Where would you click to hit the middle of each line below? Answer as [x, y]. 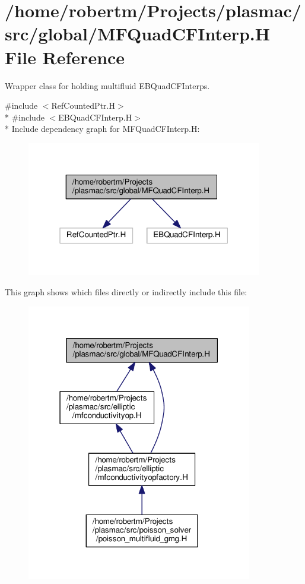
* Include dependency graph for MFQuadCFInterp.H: [102, 129]
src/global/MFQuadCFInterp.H [137, 34]
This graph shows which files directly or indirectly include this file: [126, 291]
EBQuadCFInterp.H [95, 117]
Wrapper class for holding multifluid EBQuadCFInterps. [107, 85]
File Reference [65, 57]
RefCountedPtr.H [83, 105]
